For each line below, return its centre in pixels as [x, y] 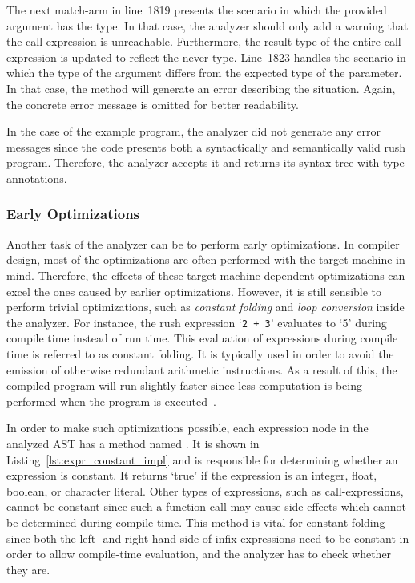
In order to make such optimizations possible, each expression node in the [187, 428]
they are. [28, 569]
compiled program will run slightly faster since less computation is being [184, 385]
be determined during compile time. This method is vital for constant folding [196, 522]
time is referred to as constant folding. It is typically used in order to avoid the [200, 353]
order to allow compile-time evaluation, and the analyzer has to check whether [199, 554]
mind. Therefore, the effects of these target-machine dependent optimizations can [206, 275]
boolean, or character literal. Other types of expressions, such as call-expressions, [205, 490]
